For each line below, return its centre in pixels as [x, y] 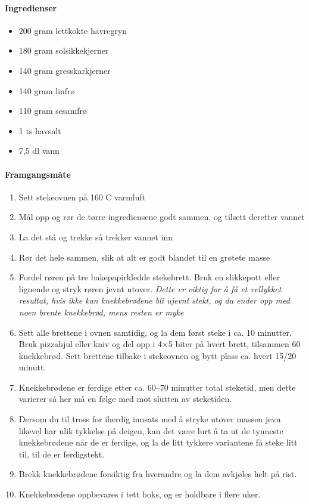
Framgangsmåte [38, 174]
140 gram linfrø [47, 90]
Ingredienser [31, 7]
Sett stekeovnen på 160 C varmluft [82, 197]
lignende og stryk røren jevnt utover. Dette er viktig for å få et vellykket [150, 288]
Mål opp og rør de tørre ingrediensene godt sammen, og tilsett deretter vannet [162, 217]
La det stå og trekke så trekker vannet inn [96, 236]
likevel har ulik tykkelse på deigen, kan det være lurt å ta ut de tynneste [151, 430]
